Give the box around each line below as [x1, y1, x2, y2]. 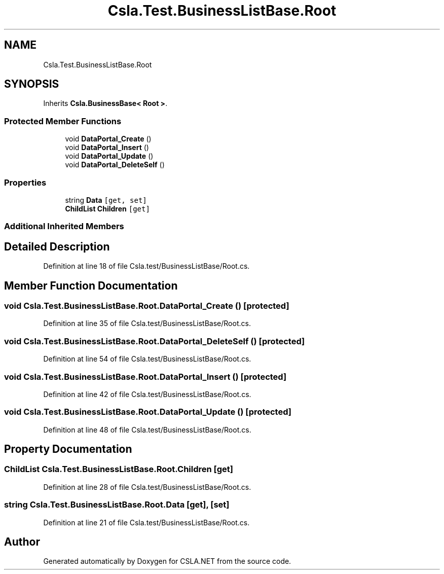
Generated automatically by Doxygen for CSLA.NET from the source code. [43, 557, 291, 566]
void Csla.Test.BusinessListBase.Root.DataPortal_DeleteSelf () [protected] [4, 336, 305, 346]
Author [4, 535, 40, 549]
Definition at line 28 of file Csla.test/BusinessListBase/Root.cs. [43, 482, 251, 491]
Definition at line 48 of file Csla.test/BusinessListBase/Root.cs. [43, 425, 251, 434]
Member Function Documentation [4, 279, 178, 292]
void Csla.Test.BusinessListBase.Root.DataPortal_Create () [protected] [4, 301, 289, 311]
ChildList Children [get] [65, 204, 150, 213]
